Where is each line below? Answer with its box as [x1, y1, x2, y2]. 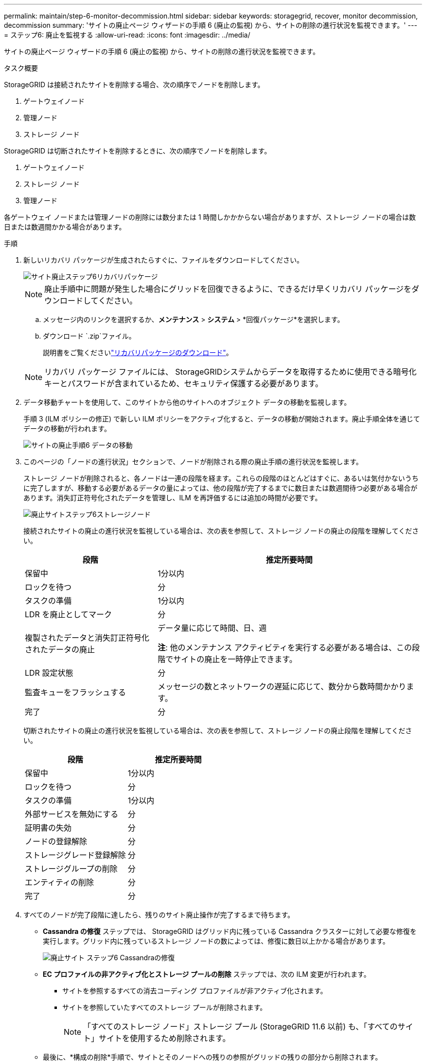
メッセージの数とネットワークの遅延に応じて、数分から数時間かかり [158, 682, 407, 691]
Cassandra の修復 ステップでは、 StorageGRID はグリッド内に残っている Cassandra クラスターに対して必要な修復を [43, 927, 417, 935]
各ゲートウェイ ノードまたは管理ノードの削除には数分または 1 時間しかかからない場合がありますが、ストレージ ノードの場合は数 [4, 213, 416, 221]
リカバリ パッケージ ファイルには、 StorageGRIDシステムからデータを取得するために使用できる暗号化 [44, 367, 417, 377]
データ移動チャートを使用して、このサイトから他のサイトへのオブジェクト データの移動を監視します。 [23, 398, 351, 406]
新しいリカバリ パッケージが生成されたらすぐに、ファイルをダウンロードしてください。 [23, 256, 304, 264]
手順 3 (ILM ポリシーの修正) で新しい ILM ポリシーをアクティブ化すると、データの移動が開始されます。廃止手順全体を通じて [23, 415, 420, 423]
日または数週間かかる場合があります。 [4, 223, 126, 231]
